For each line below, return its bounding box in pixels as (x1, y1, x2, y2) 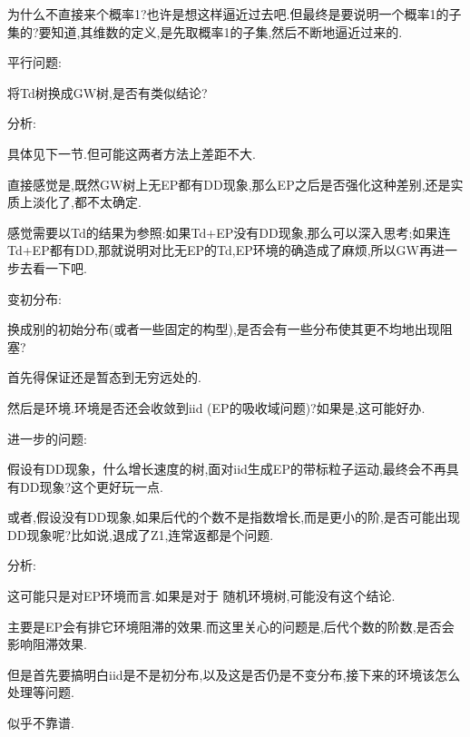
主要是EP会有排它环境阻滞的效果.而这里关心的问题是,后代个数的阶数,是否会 (7, 616, 455, 635)
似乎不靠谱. (7, 713, 74, 732)
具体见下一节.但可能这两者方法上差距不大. (7, 143, 256, 162)
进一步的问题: (7, 428, 87, 447)
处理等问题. (7, 683, 74, 702)
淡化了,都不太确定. (32, 192, 142, 211)
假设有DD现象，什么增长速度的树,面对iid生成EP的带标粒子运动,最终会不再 (7, 459, 446, 478)
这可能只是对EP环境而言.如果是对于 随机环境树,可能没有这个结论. (7, 586, 396, 605)
